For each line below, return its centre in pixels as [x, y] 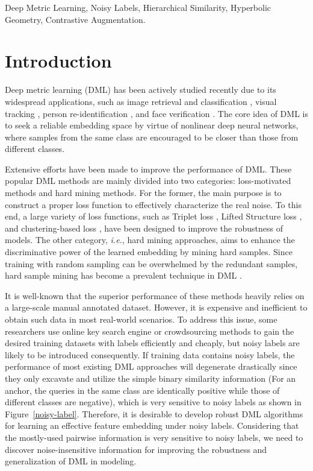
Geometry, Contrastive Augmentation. [75, 19]
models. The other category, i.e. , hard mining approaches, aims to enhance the [150, 240]
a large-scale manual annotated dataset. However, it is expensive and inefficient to [156, 307]
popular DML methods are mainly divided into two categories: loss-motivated [148, 181]
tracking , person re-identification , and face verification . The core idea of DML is [156, 113]
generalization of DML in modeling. [71, 461]
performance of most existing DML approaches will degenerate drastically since [151, 366]
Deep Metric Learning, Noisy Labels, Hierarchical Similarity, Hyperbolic [138, 7]
